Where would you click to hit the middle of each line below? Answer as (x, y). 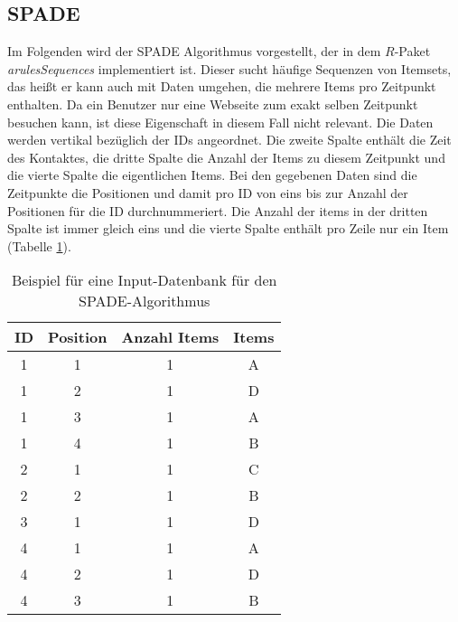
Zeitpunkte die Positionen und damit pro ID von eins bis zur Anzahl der (208, 192)
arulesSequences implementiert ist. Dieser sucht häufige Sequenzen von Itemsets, (229, 68)
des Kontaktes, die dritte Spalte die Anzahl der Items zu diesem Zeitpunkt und (226, 157)
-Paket (412, 51)
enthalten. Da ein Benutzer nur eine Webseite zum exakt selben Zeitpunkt (213, 104)
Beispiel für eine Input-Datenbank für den (144, 280)
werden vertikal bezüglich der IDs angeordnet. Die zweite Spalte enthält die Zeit (229, 140)
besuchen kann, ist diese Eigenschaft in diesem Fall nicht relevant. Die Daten (220, 122)
